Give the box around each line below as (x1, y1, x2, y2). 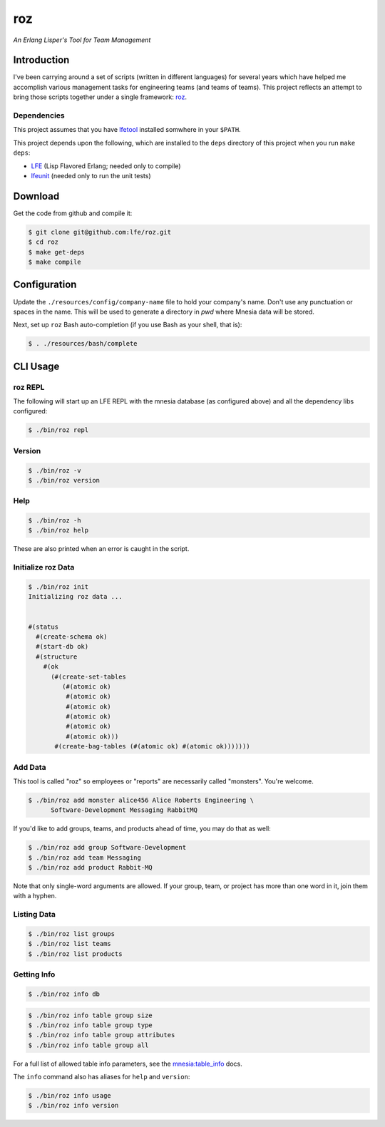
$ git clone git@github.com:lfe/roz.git (28, 228, 171, 236)
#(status (28, 622, 59, 631)
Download (13, 190, 60, 202)
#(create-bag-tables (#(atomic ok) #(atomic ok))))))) (54, 742, 250, 751)
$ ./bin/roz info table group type (28, 1021, 153, 1029)
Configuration (13, 279, 77, 291)
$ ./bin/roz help (28, 526, 89, 535)
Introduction (13, 54, 70, 66)
